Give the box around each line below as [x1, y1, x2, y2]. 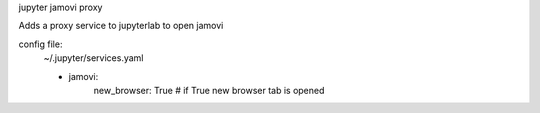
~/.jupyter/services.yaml [43, 52, 144, 64]
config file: [18, 38, 63, 50]
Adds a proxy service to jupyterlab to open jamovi [18, 20, 224, 32]
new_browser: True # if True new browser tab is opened [93, 84, 325, 96]
